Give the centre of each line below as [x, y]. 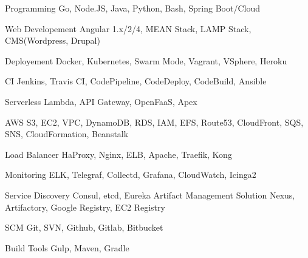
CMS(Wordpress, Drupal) [53, 40]
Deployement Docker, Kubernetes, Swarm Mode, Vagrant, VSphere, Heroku [146, 60]
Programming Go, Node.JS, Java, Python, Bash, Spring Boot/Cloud [132, 8]
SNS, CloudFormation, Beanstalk [67, 134]
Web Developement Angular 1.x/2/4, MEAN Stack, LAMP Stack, [128, 28]
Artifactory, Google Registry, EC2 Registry [85, 207]
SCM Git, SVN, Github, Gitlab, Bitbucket [84, 227]
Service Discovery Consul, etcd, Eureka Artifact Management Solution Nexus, [150, 195]
